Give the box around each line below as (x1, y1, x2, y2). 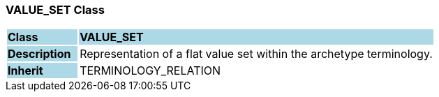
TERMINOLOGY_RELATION (80, 64, 221, 78)
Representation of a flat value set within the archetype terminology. (80, 47, 433, 61)
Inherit (8, 64, 43, 78)
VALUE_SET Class (6, 3, 105, 17)
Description (8, 47, 71, 61)
